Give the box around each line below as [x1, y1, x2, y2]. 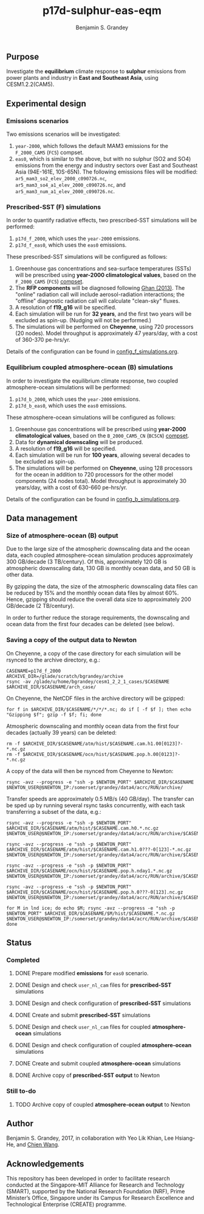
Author [6, 1118, 33, 1129]
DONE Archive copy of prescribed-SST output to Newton [15, 1071, 160, 1079]
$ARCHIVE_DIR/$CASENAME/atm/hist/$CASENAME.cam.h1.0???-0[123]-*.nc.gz [6, 846, 191, 853]
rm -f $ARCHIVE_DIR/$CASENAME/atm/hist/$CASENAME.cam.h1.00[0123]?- [6, 741, 183, 747]
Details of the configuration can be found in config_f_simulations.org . [6, 348, 179, 355]
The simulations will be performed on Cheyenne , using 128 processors [15, 464, 193, 471]
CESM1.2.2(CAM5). [6, 80, 55, 88]
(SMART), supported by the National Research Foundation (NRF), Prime [6, 1188, 185, 1195]
